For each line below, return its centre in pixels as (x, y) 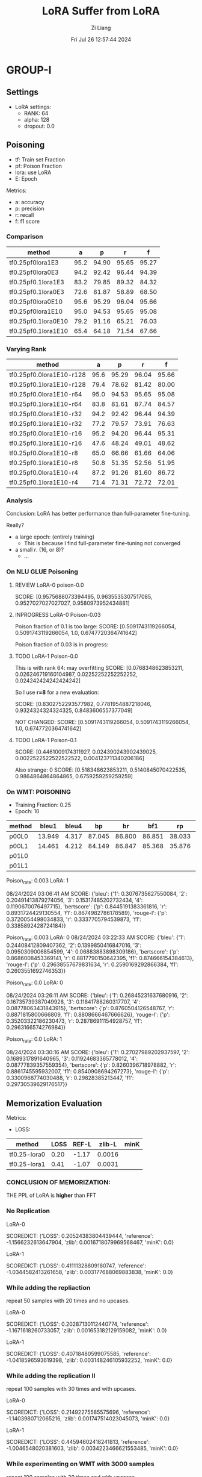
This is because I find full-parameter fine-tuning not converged (102, 543)
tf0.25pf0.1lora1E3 (37, 282)
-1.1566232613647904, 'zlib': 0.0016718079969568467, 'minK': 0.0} (90, 1242)
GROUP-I (29, 70)
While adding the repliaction (48, 1287)
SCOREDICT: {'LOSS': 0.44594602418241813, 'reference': (78, 1442)
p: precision (29, 208)
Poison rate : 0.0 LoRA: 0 (35, 983)
